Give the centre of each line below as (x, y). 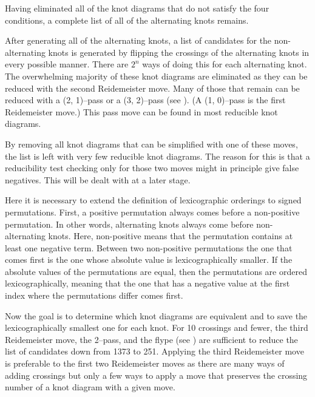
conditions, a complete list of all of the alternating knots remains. (127, 20)
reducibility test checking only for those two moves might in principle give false (152, 168)
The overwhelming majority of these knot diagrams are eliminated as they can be (156, 76)
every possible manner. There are (67, 64)
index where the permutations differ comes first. (94, 295)
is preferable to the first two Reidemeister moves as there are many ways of (145, 363)
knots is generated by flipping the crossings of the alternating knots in (179, 52)
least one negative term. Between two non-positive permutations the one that (149, 247)
